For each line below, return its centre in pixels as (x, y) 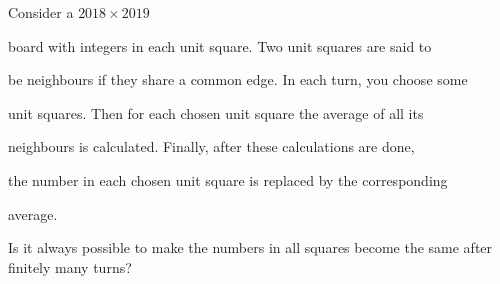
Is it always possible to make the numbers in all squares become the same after (250, 247)
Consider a (41, 12)
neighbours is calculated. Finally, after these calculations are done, (211, 146)
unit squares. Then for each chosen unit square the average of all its (216, 112)
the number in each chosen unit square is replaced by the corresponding (228, 179)
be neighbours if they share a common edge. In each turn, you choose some (238, 79)
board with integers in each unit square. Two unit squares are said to (220, 45)
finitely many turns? (70, 266)
